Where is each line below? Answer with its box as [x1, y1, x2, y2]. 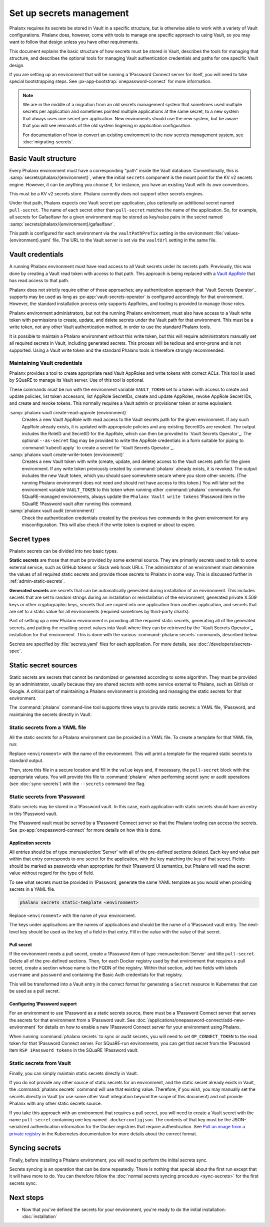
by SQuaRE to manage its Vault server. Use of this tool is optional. [9, 377, 144, 383]
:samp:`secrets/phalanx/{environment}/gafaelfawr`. [9, 221, 115, 227]
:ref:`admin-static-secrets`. [9, 578, 65, 584]
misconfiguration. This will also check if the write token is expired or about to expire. [21, 522, 195, 528]
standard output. [9, 758, 43, 764]
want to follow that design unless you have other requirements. [9, 39, 139, 45]
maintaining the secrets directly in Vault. [9, 711, 92, 717]
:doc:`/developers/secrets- [197, 641, 252, 647]
